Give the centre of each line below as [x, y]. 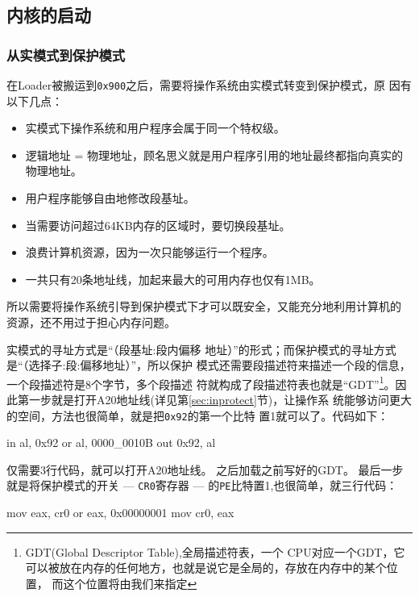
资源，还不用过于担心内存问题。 [91, 322]
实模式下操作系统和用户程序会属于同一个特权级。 [155, 128]
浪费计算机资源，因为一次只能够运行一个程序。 [149, 252]
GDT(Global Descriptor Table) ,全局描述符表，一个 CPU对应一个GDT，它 [215, 551]
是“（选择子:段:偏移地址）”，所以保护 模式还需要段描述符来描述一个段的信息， [209, 365]
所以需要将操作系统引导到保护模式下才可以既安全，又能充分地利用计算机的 [204, 306]
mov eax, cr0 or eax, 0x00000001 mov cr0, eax [120, 513]
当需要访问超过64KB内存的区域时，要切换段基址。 [158, 225]
